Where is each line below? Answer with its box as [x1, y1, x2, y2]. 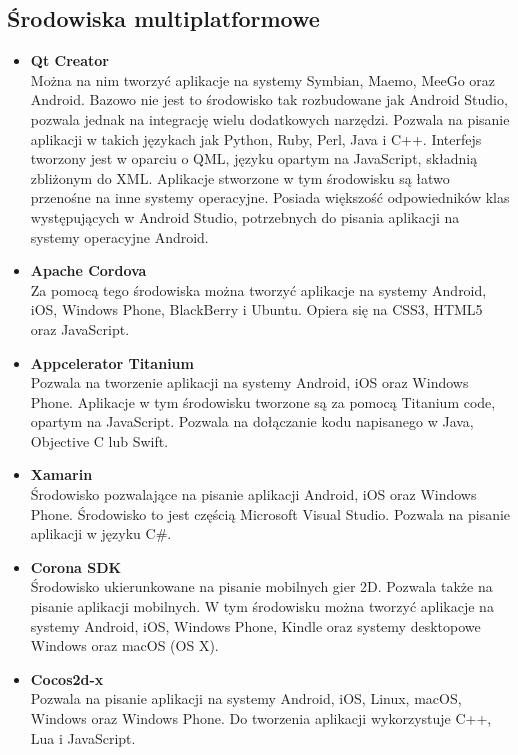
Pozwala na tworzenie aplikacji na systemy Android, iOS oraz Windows [30, 372, 469, 393]
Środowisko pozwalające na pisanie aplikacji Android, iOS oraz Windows [30, 484, 477, 505]
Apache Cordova [30, 260, 147, 281]
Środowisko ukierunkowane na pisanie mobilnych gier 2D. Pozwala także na [30, 576, 493, 597]
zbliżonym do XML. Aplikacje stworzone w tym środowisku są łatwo [30, 167, 450, 188]
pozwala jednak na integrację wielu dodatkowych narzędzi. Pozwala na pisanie [30, 108, 510, 129]
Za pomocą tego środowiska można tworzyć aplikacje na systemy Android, [30, 279, 487, 300]
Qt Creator [30, 50, 109, 71]
